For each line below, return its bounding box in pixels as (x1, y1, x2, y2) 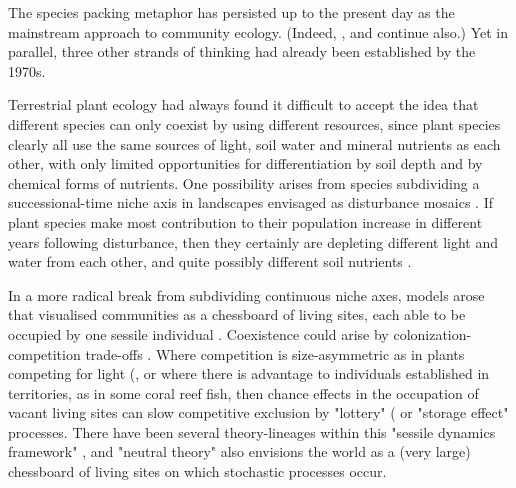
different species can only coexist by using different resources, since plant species (8, 113, 501, 134)
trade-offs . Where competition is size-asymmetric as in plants (85, 343, 465, 364)
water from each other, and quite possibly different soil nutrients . (8, 251, 412, 272)
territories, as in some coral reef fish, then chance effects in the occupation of (8, 382, 479, 403)
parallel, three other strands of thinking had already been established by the (8, 41, 476, 62)
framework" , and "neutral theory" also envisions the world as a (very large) (8, 441, 471, 462)
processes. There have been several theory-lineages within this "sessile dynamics (8, 421, 496, 442)
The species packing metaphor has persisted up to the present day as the (8, 2, 455, 22)
